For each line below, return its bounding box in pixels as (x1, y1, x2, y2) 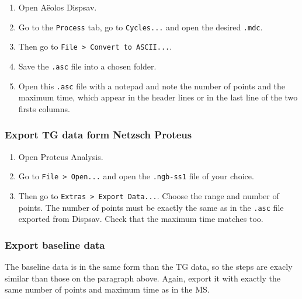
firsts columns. (18, 102, 70, 114)
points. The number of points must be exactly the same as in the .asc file (18, 201, 284, 213)
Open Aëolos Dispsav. (18, 1, 97, 13)
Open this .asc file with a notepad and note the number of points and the (18, 79, 286, 92)
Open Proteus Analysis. (18, 150, 103, 162)
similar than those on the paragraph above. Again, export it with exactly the (5, 272, 281, 284)
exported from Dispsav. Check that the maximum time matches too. (18, 213, 263, 225)
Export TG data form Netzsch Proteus (5, 127, 192, 142)
